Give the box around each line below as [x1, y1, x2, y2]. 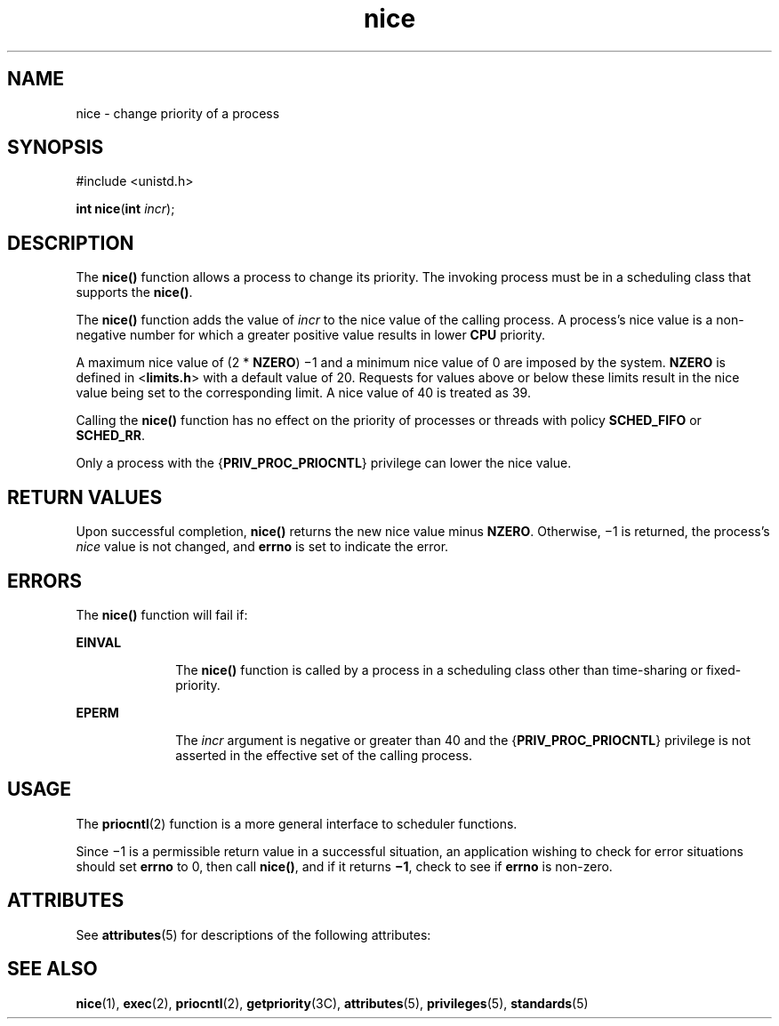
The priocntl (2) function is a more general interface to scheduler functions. [76, 815, 518, 831]
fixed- [706, 661, 742, 677]
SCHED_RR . [76, 428, 146, 444]
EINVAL [76, 634, 122, 650]
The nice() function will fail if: [76, 606, 248, 622]
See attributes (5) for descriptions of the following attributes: [76, 926, 431, 942]
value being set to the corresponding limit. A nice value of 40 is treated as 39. [76, 385, 531, 401]
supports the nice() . [76, 285, 193, 301]
